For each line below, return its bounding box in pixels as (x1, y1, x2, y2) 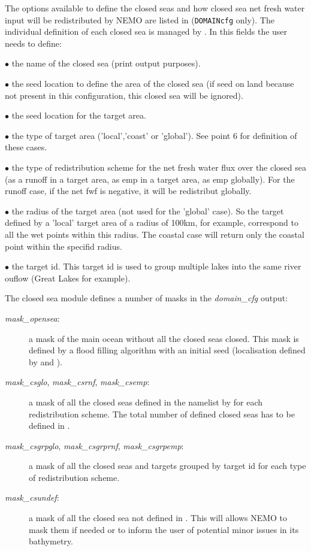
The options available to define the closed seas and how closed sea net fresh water (5, 2, 305, 14)
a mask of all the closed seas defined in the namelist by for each (29, 395, 263, 408)
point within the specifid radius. (5, 240, 122, 252)
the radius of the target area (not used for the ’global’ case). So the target (11, 204, 284, 217)
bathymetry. (29, 535, 73, 547)
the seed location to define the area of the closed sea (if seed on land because (11, 77, 294, 90)
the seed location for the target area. (11, 109, 146, 122)
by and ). (29, 355, 63, 368)
